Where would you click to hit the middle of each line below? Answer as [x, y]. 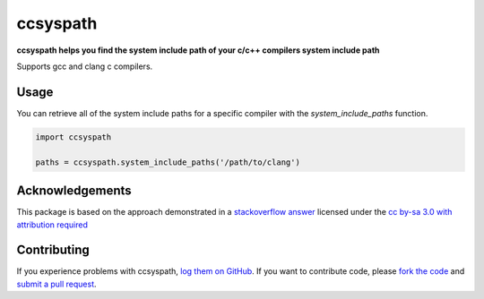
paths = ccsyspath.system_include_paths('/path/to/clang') [168, 162]
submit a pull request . [57, 284]
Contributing [53, 250]
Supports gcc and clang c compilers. [85, 66]
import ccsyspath [73, 137]
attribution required [52, 225]
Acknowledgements [74, 191]
